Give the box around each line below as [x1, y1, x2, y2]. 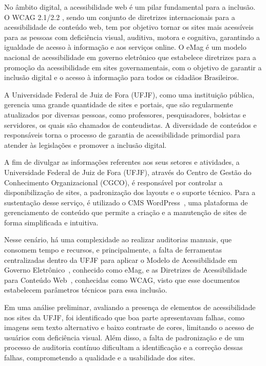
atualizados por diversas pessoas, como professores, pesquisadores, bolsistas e [4, 109, 246, 120]
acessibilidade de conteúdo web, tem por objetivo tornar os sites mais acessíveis [4, 22, 254, 32]
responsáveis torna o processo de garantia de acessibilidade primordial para [4, 129, 240, 140]
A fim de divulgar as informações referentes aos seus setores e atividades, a [4, 157, 240, 167]
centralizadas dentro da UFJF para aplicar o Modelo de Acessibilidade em [4, 254, 238, 265]
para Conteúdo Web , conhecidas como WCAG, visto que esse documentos [4, 274, 240, 285]
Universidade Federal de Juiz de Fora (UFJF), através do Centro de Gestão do [4, 166, 252, 177]
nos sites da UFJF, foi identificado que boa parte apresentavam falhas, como [4, 312, 245, 322]
